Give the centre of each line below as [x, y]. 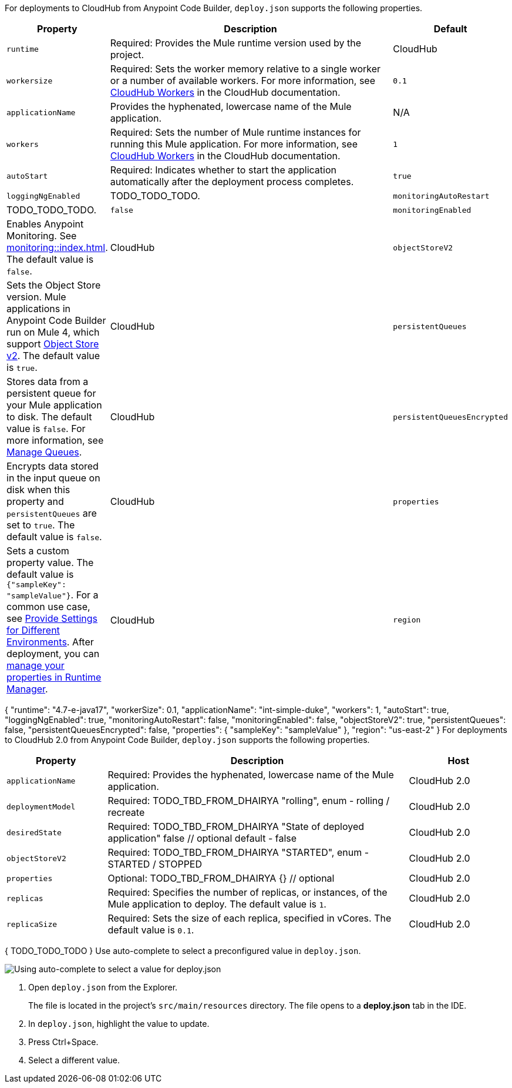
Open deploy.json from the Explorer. [103, 987]
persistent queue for [51, 393]
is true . [22, 367]
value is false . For [46, 428]
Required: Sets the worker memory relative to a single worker [245, 69]
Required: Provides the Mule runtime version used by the [235, 43]
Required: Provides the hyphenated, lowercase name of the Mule [251, 775]
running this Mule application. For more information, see [234, 144]
